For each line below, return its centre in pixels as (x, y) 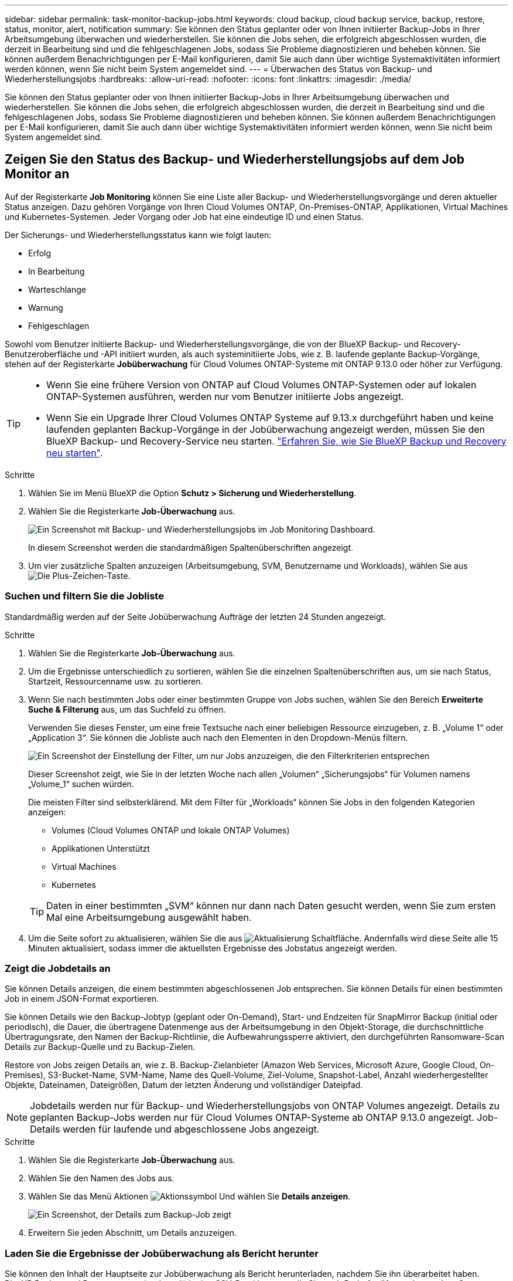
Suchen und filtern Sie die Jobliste (84, 596)
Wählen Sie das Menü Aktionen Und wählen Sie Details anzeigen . (189, 1197)
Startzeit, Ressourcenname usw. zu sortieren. (116, 681)
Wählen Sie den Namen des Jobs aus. (101, 1178)
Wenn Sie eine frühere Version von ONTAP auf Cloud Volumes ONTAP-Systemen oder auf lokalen (261, 384)
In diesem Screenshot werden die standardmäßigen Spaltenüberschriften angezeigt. (191, 547)
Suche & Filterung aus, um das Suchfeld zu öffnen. (127, 709)
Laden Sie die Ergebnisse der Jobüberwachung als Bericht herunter (162, 1253)
